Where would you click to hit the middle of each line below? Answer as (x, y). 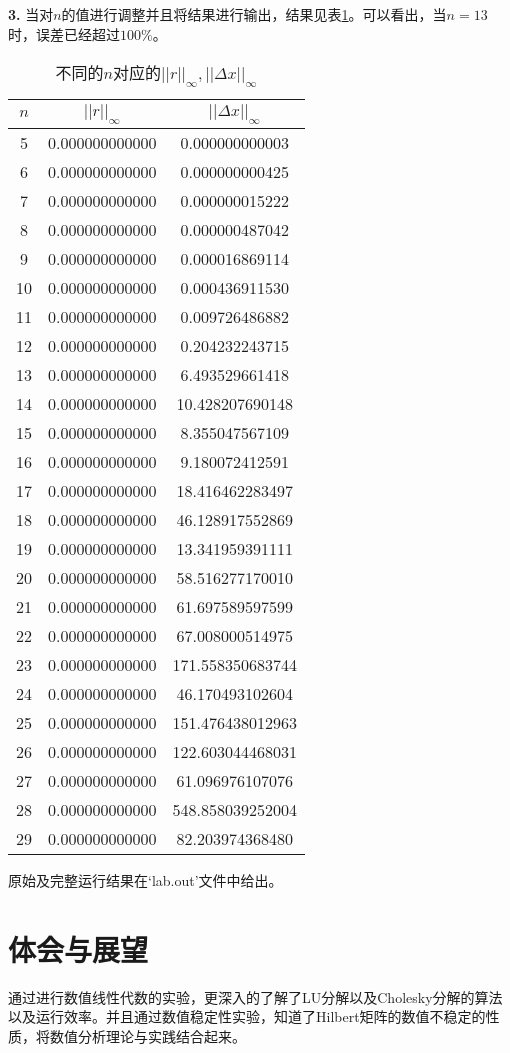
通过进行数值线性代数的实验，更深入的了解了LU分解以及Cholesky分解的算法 (255, 996)
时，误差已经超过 (64, 33)
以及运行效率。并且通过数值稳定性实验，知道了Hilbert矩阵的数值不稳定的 (247, 1016)
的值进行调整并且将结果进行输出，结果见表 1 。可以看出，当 (254, 14)
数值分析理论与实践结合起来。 (147, 1035)
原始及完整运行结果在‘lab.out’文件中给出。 (145, 880)
